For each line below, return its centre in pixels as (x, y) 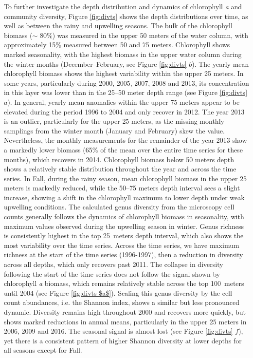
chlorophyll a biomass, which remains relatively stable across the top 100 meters (124, 283)
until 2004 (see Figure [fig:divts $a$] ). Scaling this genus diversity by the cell (118, 292)
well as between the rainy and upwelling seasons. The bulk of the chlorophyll (118, 26)
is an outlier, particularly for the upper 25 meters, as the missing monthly (114, 121)
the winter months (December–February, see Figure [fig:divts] (95, 64)
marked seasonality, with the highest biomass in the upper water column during (123, 54)
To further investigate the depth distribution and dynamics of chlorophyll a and (123, 6)
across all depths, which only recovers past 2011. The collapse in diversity (114, 264)
